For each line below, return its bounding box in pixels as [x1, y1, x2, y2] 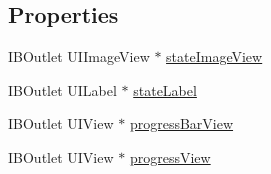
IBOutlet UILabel [8, 79, 117, 100]
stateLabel [133, 79, 197, 100]
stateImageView [166, 46, 263, 67]
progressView [129, 146, 211, 167]
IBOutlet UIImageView [8, 46, 150, 67]
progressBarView [129, 113, 234, 134]
